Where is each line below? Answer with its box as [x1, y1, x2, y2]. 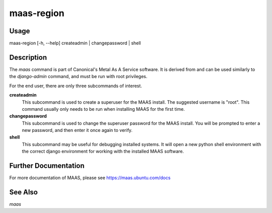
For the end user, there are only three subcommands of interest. [9, 83, 142, 89]
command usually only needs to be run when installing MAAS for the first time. [22, 106, 185, 112]
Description [9, 53, 47, 61]
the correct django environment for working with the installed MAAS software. [22, 149, 184, 155]
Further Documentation [9, 162, 85, 170]
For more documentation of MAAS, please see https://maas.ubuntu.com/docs [9, 175, 171, 181]
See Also [9, 188, 38, 196]
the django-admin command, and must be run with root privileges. [9, 74, 148, 80]
